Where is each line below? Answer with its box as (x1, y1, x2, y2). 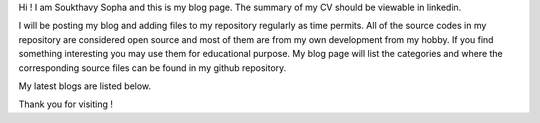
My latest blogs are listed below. (18, 80, 152, 92)
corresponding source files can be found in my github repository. (18, 61, 287, 74)
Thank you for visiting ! (18, 98, 114, 110)
